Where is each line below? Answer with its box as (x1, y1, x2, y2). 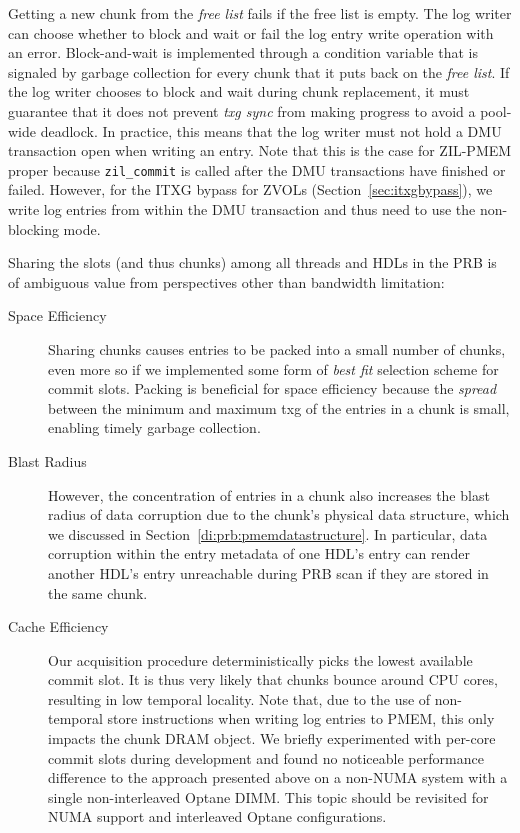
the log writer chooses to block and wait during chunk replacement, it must (8, 81, 470, 102)
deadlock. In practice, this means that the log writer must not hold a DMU (40, 120, 502, 141)
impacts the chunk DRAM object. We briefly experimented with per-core (48, 728, 496, 749)
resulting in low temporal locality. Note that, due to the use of (48, 688, 431, 709)
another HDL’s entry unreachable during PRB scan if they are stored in (48, 562, 489, 583)
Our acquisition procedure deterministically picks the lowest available (48, 649, 473, 670)
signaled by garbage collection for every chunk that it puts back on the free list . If (8, 61, 510, 82)
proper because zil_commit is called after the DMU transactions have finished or (8, 159, 506, 180)
